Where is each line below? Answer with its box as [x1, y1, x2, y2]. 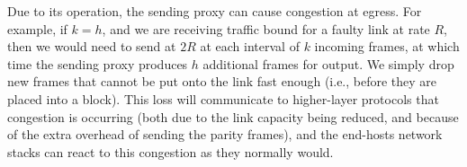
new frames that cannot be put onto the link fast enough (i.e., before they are [7, 72, 437, 91]
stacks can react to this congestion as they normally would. [7, 142, 334, 161]
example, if [7, 19, 67, 38]
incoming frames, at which [314, 37, 460, 56]
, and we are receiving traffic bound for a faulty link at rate [102, 19, 430, 38]
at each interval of [200, 37, 300, 56]
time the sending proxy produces [7, 54, 188, 73]
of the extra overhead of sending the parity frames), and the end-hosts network [7, 125, 443, 144]
